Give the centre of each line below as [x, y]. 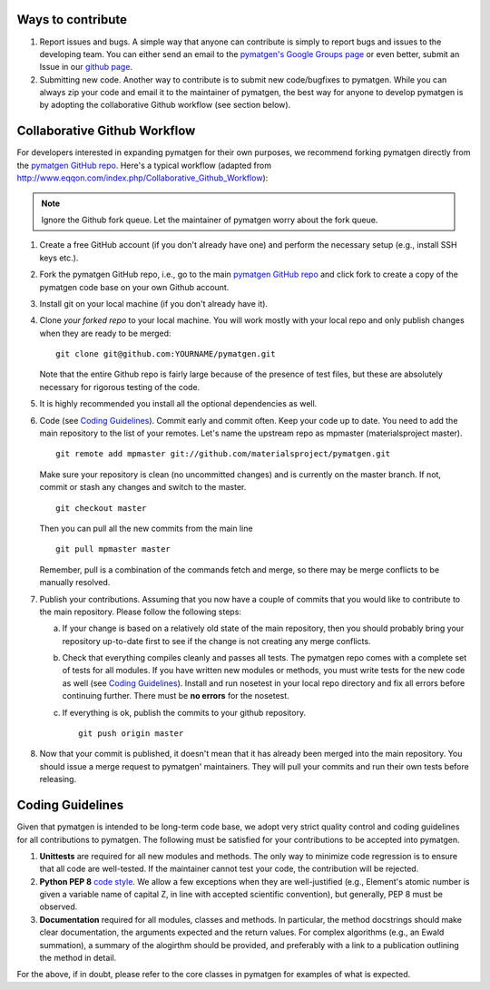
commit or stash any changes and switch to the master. [143, 487]
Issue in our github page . [86, 67]
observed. [59, 907]
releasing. [58, 779]
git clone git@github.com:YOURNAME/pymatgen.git [166, 354]
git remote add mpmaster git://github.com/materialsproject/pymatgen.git [223, 454]
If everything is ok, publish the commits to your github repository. [184, 712]
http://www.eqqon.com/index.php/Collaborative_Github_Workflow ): [142, 178]
